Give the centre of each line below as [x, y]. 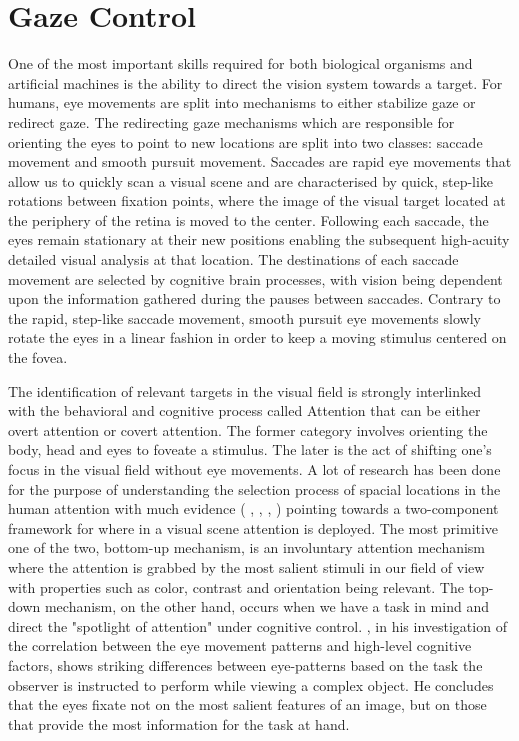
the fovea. [38, 357]
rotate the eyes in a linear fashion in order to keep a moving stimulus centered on [257, 337]
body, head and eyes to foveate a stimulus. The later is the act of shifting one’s [250, 449]
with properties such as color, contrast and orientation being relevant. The [236, 586]
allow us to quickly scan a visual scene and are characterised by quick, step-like [251, 180]
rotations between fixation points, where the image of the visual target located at [257, 200]
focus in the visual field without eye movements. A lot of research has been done [254, 469]
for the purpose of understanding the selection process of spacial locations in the [254, 488]
